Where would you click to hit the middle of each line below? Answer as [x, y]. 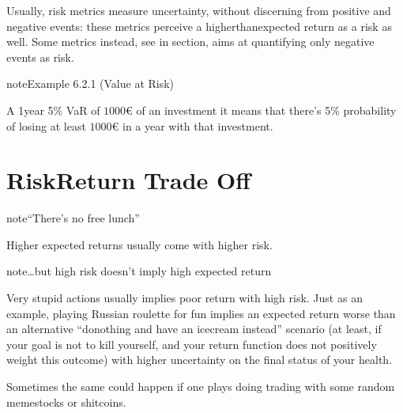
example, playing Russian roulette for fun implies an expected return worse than [201, 313]
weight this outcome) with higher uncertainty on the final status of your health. [200, 360]
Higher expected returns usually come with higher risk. [139, 244]
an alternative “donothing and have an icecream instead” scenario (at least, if [194, 329]
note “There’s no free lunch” [73, 218]
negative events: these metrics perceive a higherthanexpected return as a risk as [199, 26]
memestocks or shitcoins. [66, 402]
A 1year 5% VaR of [53, 110]
